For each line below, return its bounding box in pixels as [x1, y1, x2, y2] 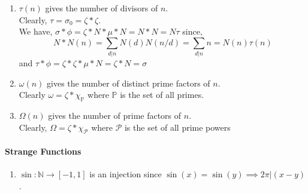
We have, [19, 25, 53, 38]
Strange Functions [5, 145, 81, 158]
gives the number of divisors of [45, 2, 158, 14]
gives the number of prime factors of [48, 109, 182, 122]
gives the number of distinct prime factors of [47, 76, 210, 89]
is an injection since [89, 168, 162, 180]
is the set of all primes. [120, 88, 204, 101]
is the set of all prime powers [124, 121, 231, 133]
